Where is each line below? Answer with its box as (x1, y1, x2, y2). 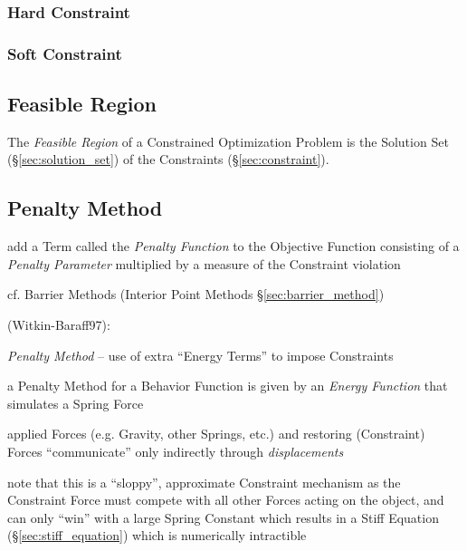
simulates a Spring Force (7, 393, 144, 412)
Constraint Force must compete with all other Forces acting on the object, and (7, 490, 444, 509)
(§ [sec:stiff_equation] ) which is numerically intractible (7, 526, 307, 545)
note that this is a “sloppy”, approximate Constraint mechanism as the (7, 472, 401, 491)
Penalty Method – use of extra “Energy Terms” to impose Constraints (7, 345, 394, 364)
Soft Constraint (7, 42, 122, 64)
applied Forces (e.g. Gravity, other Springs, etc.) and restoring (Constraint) (7, 424, 425, 443)
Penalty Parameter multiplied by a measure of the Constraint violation (7, 254, 401, 273)
